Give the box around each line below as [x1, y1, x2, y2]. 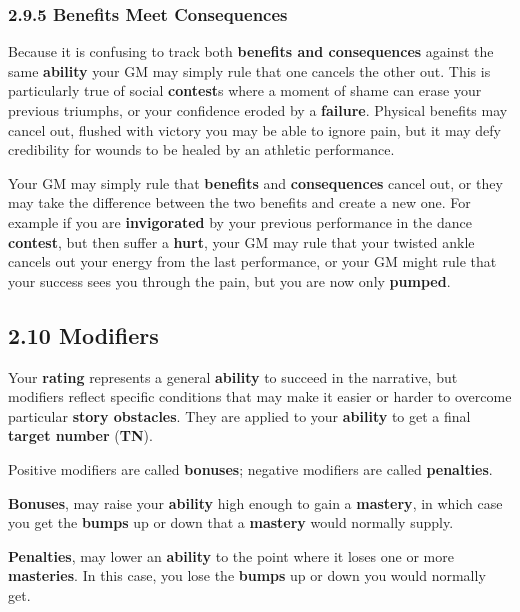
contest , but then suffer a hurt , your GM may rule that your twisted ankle [8, 231, 475, 252]
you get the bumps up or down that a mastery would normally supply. [8, 512, 454, 533]
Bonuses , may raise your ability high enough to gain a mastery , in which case [8, 492, 503, 513]
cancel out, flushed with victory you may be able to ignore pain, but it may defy [8, 119, 501, 140]
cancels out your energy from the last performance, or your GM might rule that [8, 251, 497, 272]
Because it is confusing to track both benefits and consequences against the [8, 41, 494, 62]
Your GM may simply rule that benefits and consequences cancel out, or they [8, 172, 503, 193]
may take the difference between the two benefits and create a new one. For [8, 192, 471, 213]
